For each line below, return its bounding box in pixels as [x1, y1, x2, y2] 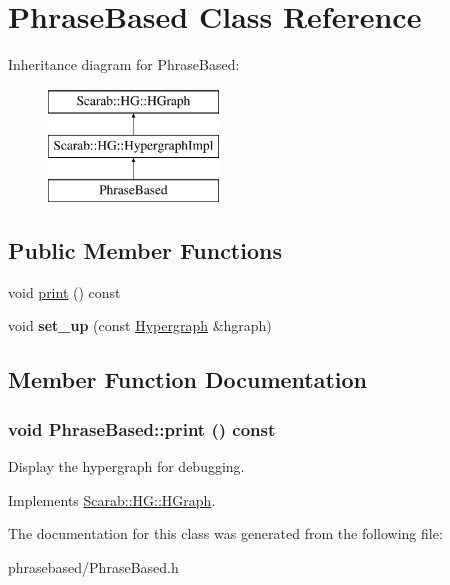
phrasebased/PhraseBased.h [8, 556, 179, 577]
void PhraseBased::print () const [8, 416, 276, 441]
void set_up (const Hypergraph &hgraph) [8, 315, 272, 336]
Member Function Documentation [8, 364, 368, 395]
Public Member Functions [8, 235, 282, 266]
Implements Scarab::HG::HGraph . [8, 489, 216, 510]
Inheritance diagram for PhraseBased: [8, 54, 240, 75]
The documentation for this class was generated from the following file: [8, 523, 443, 544]
